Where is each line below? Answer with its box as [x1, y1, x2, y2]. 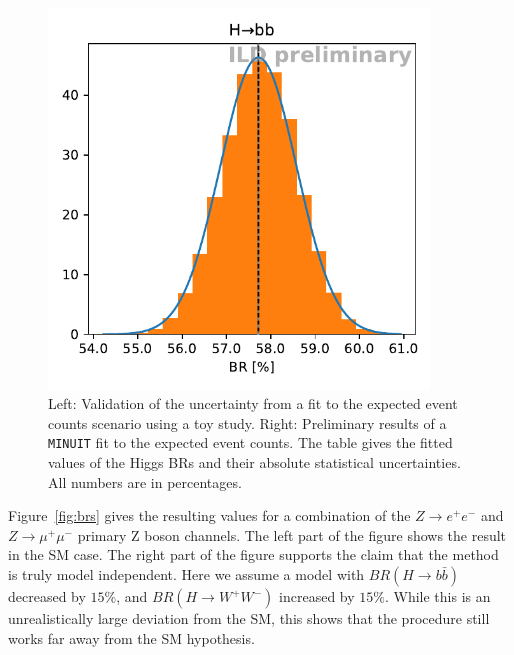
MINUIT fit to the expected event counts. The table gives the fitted [48, 432, 453, 453]
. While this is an [384, 586, 491, 606]
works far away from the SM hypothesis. [8, 627, 255, 648]
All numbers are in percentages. [48, 471, 242, 492]
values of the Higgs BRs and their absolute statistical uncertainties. [48, 452, 461, 473]
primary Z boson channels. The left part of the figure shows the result [77, 524, 507, 545]
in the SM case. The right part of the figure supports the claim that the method [8, 544, 499, 565]
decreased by [8, 586, 86, 606]
